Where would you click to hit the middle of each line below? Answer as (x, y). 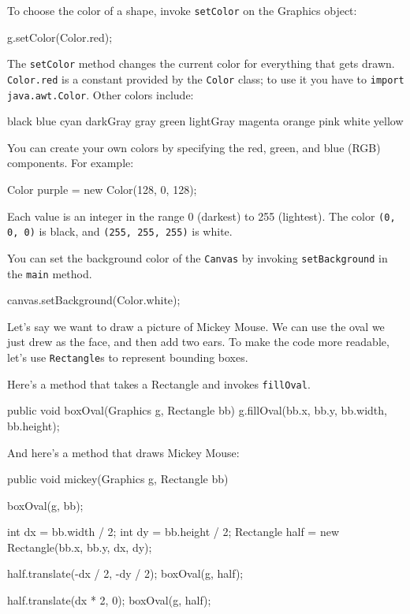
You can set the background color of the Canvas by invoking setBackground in (198, 257)
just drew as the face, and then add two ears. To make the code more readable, (198, 342)
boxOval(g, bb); (45, 505)
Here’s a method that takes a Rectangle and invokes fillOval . (159, 383)
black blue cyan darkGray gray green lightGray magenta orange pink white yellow (205, 121)
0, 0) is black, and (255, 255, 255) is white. (120, 231)
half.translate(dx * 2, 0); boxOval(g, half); (109, 600)
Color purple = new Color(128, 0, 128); (102, 189)
